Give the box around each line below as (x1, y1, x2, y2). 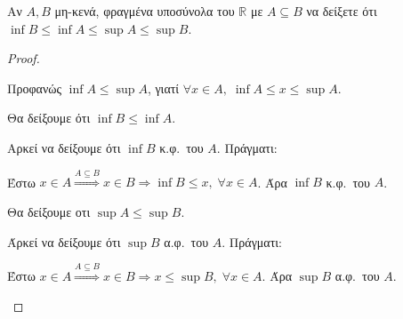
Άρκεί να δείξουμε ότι (7, 232, 121, 251)
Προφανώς (7, 78, 61, 97)
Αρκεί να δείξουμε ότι (7, 138, 121, 156)
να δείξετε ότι (306, 2, 377, 20)
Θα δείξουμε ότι (7, 108, 91, 127)
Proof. (7, 49, 40, 68)
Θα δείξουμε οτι (7, 202, 91, 220)
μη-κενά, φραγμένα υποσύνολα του (54, 2, 235, 20)
